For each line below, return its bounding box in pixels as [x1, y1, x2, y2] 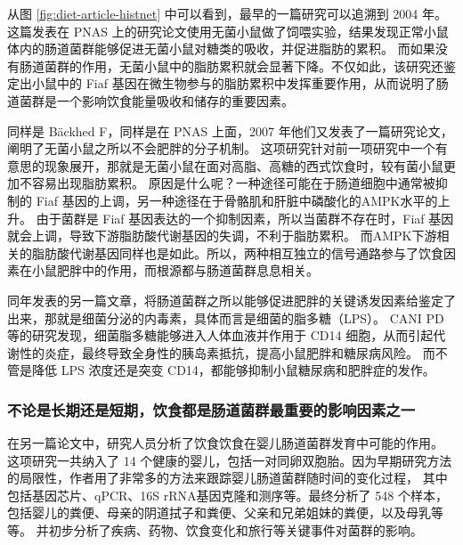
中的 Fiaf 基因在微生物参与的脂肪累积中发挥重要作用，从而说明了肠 [56, 74, 449, 93]
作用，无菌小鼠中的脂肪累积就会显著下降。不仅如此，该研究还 [81, 56, 443, 75]
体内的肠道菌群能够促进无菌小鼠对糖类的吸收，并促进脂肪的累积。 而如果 [7, 39, 435, 58]
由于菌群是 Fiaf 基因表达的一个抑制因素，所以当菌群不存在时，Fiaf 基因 [36, 208, 454, 227]
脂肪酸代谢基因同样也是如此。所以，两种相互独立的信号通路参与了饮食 [31, 243, 443, 262]
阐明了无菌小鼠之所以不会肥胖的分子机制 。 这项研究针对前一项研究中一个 [7, 139, 435, 158]
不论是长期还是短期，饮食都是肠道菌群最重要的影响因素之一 [7, 398, 416, 420]
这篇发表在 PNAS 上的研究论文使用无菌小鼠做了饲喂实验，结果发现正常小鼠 [7, 21, 449, 40]
